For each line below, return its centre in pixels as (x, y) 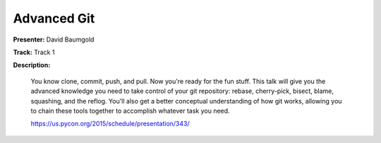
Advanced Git (54, 18)
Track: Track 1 (34, 52)
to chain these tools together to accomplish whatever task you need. (130, 111)
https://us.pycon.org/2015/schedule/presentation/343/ (110, 124)
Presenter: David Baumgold (54, 39)
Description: (32, 65)
